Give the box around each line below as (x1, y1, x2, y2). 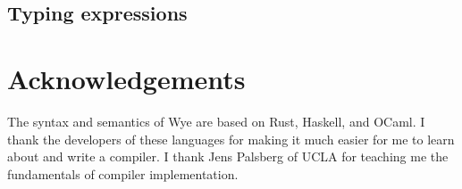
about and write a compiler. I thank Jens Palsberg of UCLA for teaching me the (7, 147, 449, 166)
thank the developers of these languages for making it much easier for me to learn (7, 129, 455, 148)
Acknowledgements (7, 60, 246, 96)
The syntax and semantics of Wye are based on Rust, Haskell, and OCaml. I (7, 111, 425, 130)
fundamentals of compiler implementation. (7, 164, 239, 183)
